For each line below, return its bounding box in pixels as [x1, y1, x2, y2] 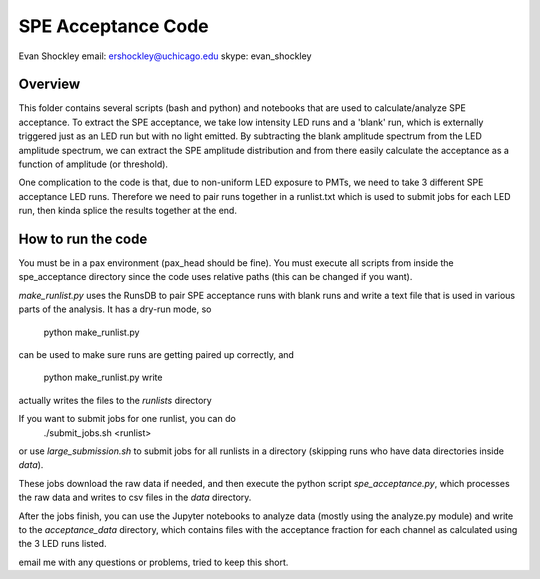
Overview [18, 76, 81, 93]
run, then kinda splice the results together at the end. [18, 205, 237, 217]
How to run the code [18, 231, 148, 247]
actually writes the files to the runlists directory [18, 394, 212, 406]
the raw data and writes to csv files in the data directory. [18, 491, 252, 504]
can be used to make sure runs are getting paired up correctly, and [18, 349, 295, 361]
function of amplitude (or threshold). [18, 158, 169, 170]
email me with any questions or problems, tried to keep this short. [18, 556, 289, 568]
